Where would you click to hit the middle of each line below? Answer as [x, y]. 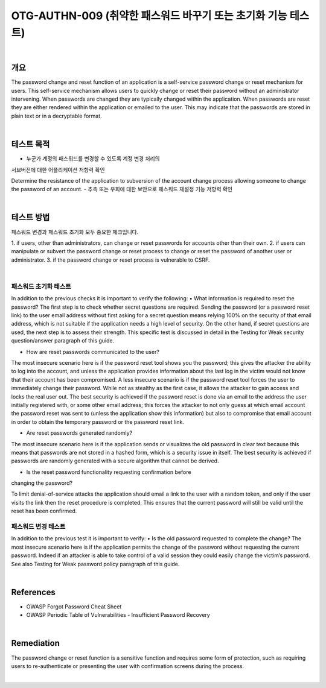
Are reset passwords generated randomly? [79, 433]
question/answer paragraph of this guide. [63, 341]
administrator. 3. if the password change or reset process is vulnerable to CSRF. [110, 260]
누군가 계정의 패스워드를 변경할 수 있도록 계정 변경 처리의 [93, 159]
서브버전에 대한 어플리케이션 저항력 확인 [58, 169]
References [33, 592]
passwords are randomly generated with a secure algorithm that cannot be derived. [115, 461]
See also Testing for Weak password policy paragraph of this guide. [95, 564]
